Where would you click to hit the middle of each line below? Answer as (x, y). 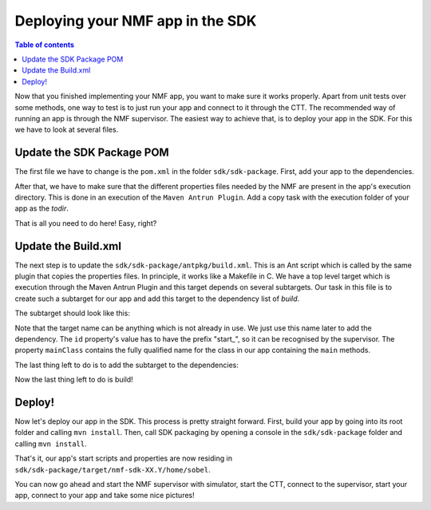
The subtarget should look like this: (73, 313)
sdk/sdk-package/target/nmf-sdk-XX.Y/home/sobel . (113, 469)
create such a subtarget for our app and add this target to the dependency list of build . (157, 298)
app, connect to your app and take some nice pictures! (105, 496)
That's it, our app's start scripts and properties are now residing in (124, 458)
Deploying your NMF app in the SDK (136, 21)
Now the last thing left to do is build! (74, 380)
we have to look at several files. (67, 130)
